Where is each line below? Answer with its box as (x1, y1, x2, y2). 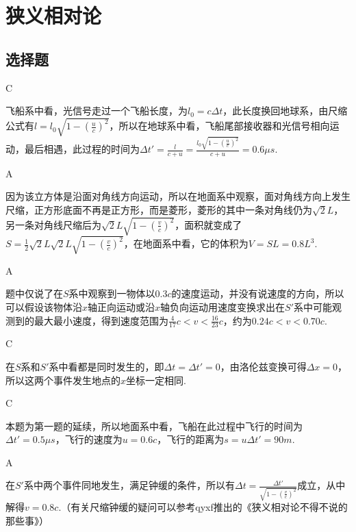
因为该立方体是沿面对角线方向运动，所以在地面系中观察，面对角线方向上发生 (5, 189, 351, 203)
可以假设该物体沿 (5, 299, 82, 314)
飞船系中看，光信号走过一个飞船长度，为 (5, 103, 188, 118)
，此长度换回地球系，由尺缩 (222, 103, 348, 118)
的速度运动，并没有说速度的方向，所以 (171, 286, 344, 301)
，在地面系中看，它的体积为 (123, 236, 249, 251)
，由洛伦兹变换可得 (220, 359, 307, 373)
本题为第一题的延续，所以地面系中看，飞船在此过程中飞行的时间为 (5, 418, 303, 433)
